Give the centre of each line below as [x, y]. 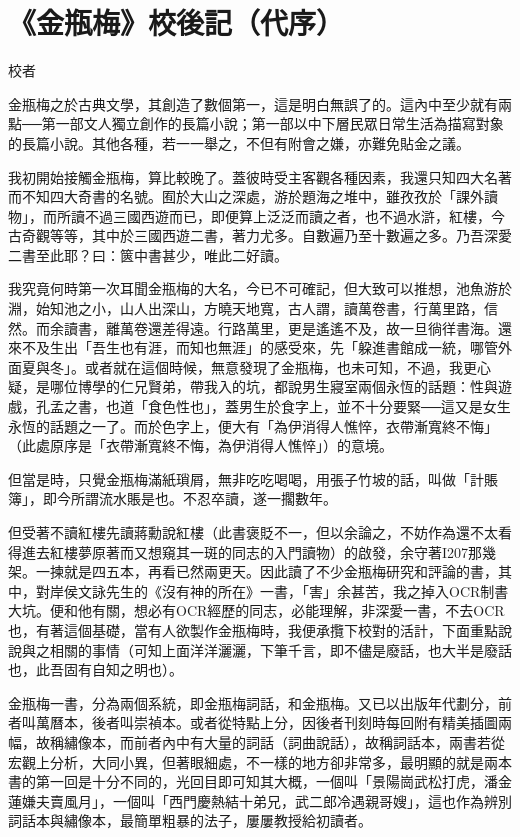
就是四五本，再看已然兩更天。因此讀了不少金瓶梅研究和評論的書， [280, 571]
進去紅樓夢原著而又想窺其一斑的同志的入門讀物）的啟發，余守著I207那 [252, 551]
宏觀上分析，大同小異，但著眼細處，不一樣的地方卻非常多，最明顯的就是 [246, 761]
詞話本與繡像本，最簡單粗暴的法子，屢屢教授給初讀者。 [190, 820]
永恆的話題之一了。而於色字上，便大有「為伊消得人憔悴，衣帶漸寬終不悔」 [253, 425]
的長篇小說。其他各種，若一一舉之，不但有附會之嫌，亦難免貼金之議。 [239, 142]
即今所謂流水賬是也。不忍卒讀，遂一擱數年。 [189, 498]
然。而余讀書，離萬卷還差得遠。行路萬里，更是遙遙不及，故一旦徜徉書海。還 [260, 327]
